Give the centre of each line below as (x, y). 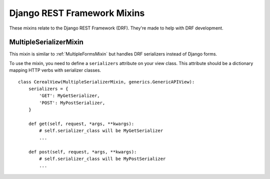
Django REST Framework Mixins (77, 13)
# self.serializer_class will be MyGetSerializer (101, 131)
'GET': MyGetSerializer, (69, 96)
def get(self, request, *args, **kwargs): (81, 123)
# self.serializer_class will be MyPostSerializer (102, 158)
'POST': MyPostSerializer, (72, 103)
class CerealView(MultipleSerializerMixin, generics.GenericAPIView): (106, 82)
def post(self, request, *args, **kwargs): (82, 152)
